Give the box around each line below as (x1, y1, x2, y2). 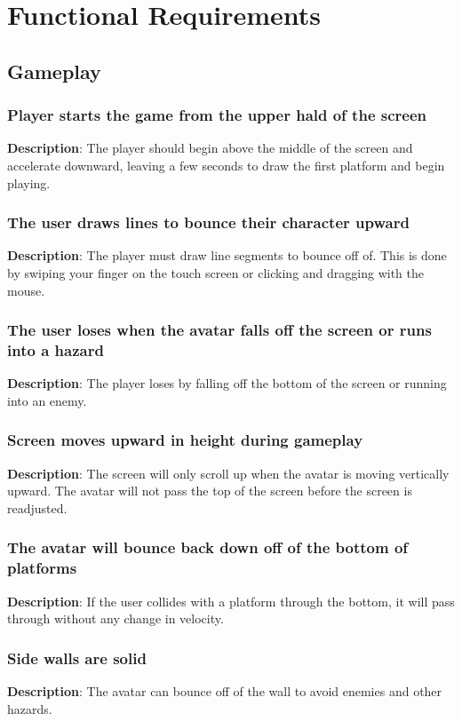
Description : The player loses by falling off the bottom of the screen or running (7, 374, 447, 392)
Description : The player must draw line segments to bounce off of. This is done (7, 246, 447, 265)
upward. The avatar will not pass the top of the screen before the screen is (7, 481, 412, 500)
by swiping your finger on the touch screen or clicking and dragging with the (7, 263, 424, 281)
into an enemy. (7, 391, 87, 409)
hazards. (7, 699, 52, 717)
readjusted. (7, 498, 68, 517)
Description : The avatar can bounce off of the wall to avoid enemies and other (7, 682, 442, 701)
